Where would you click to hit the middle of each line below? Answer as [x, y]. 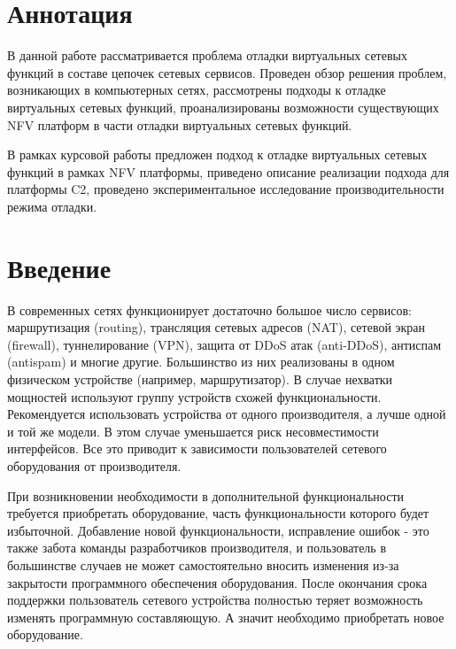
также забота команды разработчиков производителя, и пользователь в [197, 548]
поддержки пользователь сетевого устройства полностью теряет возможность [215, 600]
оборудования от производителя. [94, 465]
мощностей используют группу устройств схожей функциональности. [194, 396]
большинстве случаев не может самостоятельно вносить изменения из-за [203, 564]
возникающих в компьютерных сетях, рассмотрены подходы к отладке [197, 90]
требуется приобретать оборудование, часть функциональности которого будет [218, 513]
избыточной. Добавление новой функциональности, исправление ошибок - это [218, 530]
